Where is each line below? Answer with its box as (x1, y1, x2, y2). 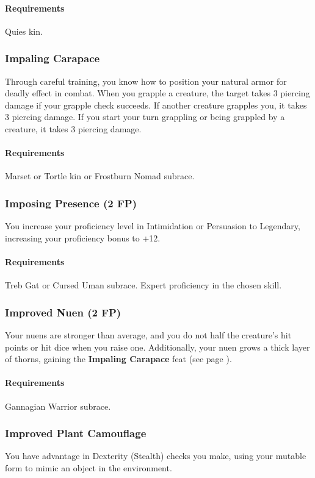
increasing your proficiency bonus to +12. (5, 231, 161, 244)
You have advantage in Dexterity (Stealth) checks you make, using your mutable (5, 449, 306, 462)
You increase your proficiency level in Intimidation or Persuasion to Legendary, (5, 219, 300, 232)
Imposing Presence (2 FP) (5, 195, 137, 210)
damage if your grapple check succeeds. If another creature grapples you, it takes (5, 98, 307, 111)
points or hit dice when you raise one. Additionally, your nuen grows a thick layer (5, 340, 310, 353)
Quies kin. (5, 24, 43, 37)
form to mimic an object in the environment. (5, 461, 172, 474)
